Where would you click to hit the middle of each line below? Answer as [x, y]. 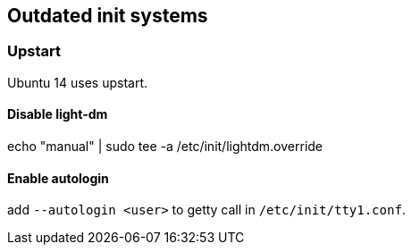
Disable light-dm [58, 114]
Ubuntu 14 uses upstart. [78, 82]
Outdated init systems [108, 16]
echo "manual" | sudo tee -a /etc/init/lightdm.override [165, 147]
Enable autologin [58, 178]
